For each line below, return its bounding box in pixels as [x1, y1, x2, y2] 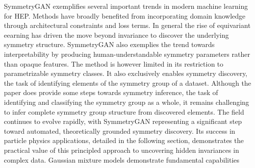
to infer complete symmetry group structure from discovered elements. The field [4, 106, 244, 117]
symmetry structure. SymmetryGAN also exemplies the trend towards [4, 39, 215, 49]
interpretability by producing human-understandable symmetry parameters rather [4, 48, 250, 59]
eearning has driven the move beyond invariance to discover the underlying [4, 29, 229, 40]
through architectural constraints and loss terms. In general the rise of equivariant [4, 20, 251, 30]
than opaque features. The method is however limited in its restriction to [4, 58, 224, 69]
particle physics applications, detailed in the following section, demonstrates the [4, 135, 244, 145]
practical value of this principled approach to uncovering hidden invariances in [4, 144, 239, 155]
